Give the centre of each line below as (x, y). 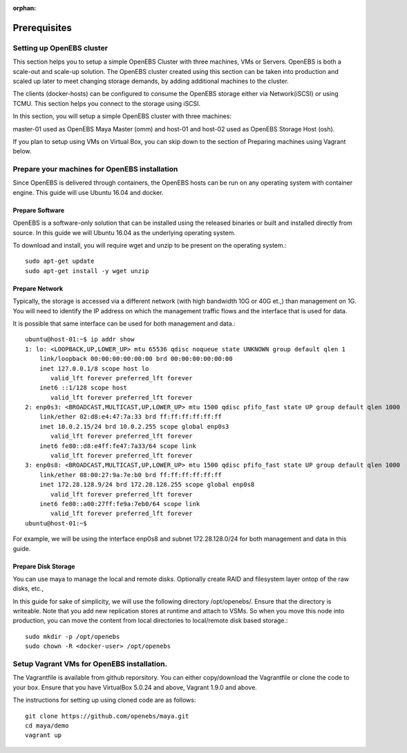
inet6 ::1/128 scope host (83, 388)
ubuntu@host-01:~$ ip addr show (80, 340)
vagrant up (44, 735)
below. (22, 151)
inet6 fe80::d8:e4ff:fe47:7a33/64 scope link (118, 446)
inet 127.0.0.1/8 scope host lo (94, 369)
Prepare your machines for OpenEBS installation (95, 169)
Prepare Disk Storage (44, 566)
